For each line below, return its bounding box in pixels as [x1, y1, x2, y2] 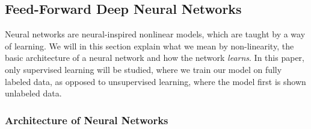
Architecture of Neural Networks [5, 112, 168, 127]
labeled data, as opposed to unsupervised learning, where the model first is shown [5, 75, 306, 87]
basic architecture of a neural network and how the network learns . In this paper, [5, 51, 304, 64]
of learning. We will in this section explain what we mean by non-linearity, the [5, 39, 294, 52]
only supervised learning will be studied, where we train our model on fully [5, 63, 282, 75]
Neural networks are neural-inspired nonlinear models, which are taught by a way [5, 28, 306, 40]
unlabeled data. [5, 87, 62, 99]
